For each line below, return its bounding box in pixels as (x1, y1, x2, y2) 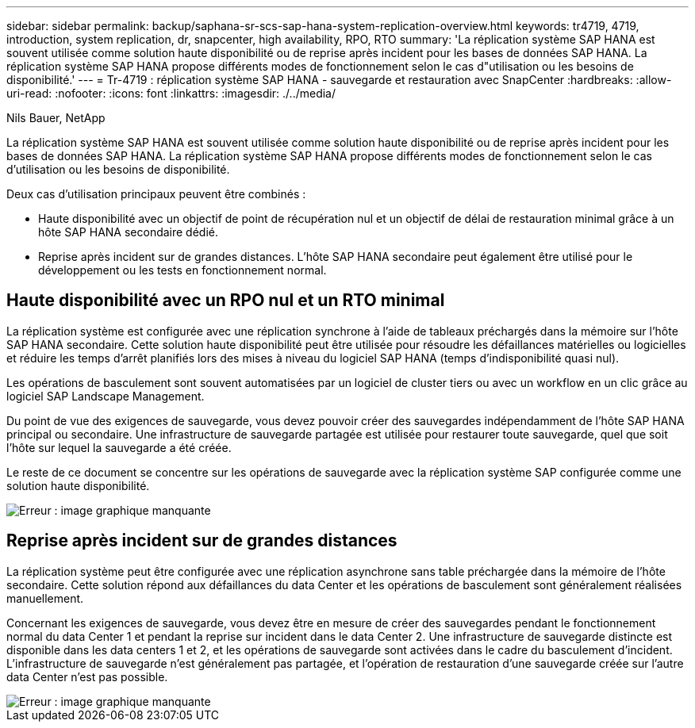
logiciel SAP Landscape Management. (6, 389, 205, 403)
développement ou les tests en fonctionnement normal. (38, 263, 327, 277)
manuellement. (6, 591, 84, 605)
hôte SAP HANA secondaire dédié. (38, 225, 219, 239)
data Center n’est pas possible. (6, 669, 168, 684)
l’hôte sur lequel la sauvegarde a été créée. (6, 440, 232, 454)
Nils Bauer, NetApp (6, 111, 106, 125)
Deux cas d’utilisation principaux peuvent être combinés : (6, 187, 306, 201)
